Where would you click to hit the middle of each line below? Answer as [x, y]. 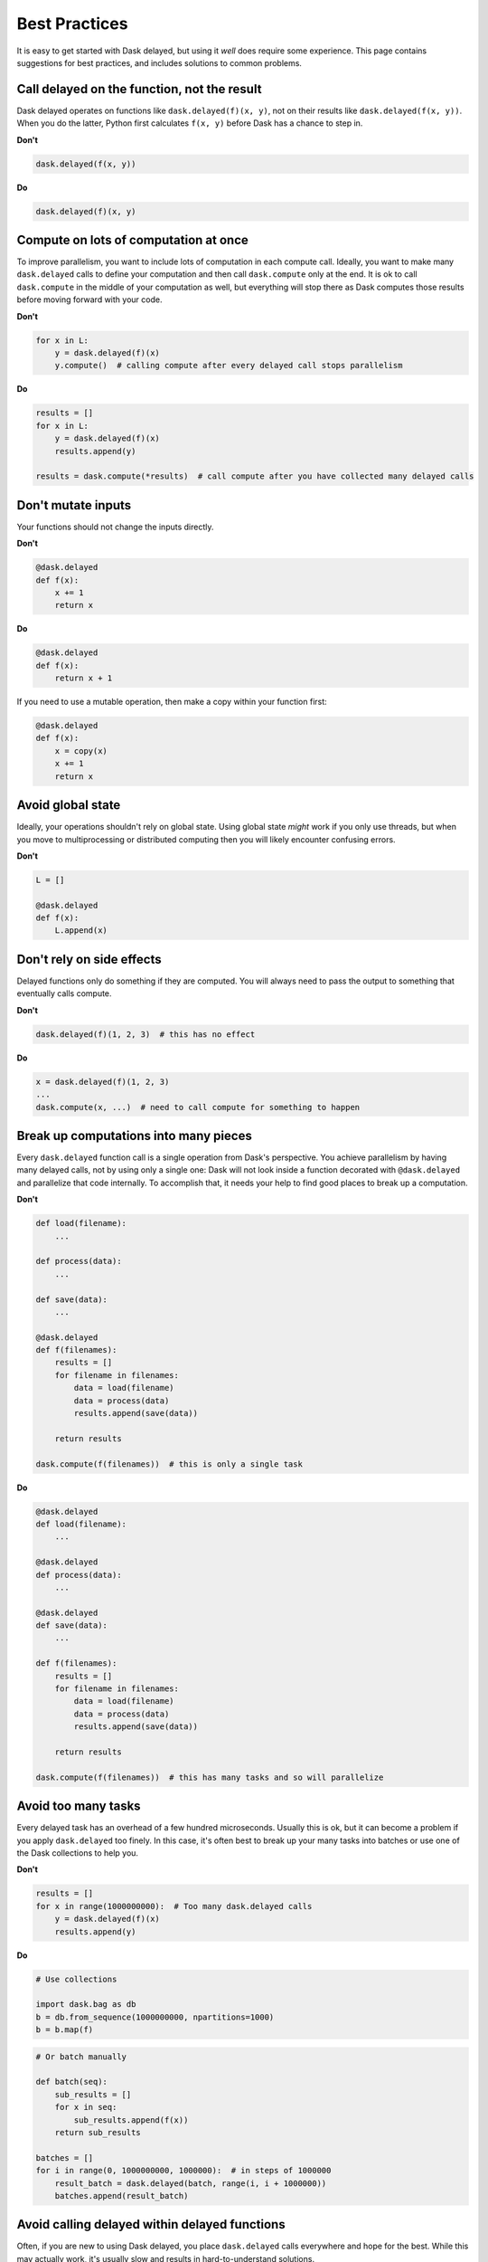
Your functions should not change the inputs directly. [115, 527]
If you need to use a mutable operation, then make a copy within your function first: [172, 702]
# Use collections [76, 1979]
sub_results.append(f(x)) [131, 2120]
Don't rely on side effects [89, 959]
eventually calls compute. [64, 993]
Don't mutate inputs [74, 505]
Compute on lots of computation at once [132, 240]
